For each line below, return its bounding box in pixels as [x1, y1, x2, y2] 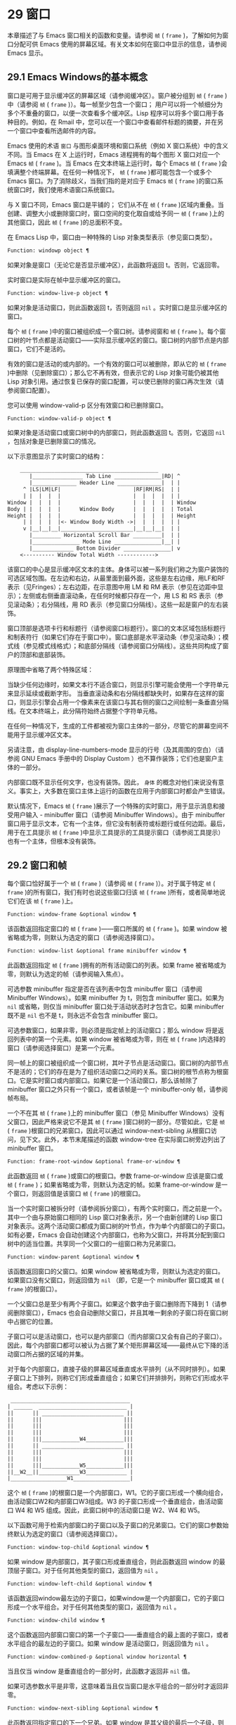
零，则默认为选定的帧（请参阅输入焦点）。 [7, 970, 128, 978]
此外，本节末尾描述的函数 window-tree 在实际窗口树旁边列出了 [44, 1135, 226, 1144]
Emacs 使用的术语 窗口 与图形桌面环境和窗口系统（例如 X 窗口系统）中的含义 [7, 141, 228, 150]
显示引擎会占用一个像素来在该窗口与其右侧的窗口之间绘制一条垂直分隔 [25, 697, 229, 706]
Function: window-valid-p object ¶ [7, 415, 112, 422]
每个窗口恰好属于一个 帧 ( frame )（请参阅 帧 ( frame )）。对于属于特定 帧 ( [7, 879, 216, 887]
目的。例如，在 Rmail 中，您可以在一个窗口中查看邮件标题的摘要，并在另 [13, 118, 223, 126]
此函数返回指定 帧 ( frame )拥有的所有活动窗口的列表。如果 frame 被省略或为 [7, 961, 227, 970]
